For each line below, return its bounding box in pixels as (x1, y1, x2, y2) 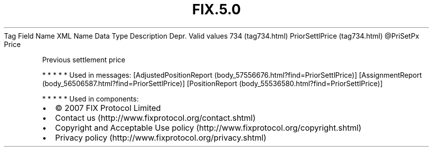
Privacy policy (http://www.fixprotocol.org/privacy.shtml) (55, 132, 266, 143)
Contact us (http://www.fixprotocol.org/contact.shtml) (55, 112, 256, 123)
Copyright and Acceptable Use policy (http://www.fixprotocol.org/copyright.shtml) (55, 122, 362, 133)
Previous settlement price (42, 55, 126, 64)
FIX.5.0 (192, 1, 241, 18)
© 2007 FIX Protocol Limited (55, 102, 161, 113)
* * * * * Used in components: (42, 94, 139, 103)
